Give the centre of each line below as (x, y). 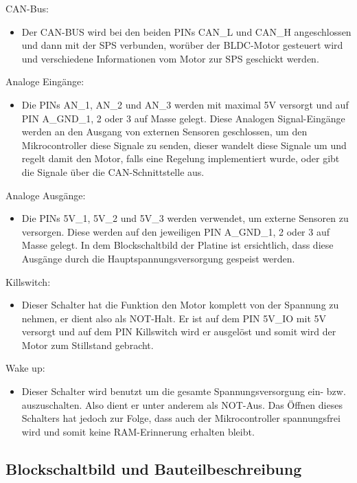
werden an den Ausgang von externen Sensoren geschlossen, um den (164, 132)
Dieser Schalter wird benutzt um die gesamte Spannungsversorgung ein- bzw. (184, 391)
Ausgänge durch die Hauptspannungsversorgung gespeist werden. (158, 258)
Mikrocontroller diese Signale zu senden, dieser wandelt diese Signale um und (184, 145)
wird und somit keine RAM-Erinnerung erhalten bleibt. (138, 431)
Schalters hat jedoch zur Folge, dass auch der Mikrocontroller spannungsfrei (181, 418)
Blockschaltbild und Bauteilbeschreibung (154, 468)
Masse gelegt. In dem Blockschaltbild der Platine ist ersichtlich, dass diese (177, 245)
